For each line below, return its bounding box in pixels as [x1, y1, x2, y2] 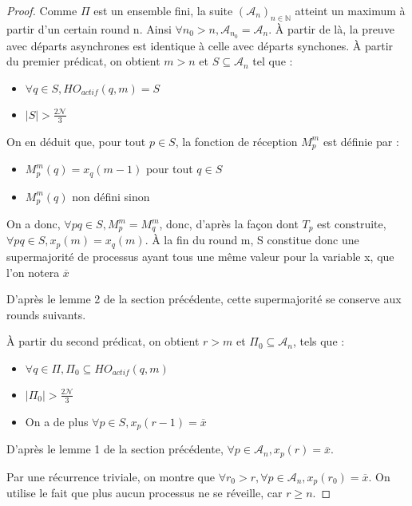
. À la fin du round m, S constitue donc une [145, 231, 359, 248]
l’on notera [6, 263, 60, 280]
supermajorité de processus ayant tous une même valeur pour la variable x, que [6, 247, 394, 264]
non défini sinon [72, 188, 150, 204]
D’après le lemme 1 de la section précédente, [6, 441, 224, 457]
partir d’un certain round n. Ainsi [6, 20, 172, 37]
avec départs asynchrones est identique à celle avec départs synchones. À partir [6, 37, 394, 53]
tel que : [252, 53, 293, 69]
